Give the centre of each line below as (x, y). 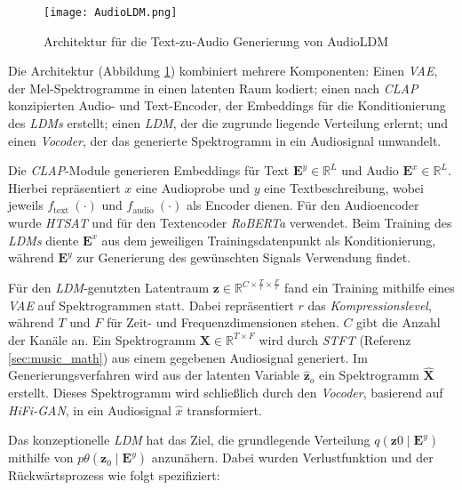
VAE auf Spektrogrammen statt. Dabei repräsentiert (151, 305)
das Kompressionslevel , (370, 305)
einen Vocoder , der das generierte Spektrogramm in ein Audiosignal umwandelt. (225, 140)
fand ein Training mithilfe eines (369, 288)
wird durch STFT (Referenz (335, 339)
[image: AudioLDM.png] (111, 12)
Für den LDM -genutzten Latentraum (109, 288)
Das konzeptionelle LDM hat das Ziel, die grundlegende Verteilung (189, 440)
